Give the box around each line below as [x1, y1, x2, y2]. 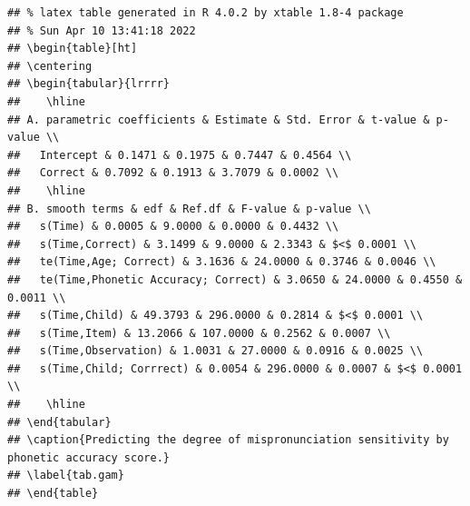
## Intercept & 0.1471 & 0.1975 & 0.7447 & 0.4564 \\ [7, 148, 352, 162]
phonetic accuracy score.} [7, 451, 170, 464]
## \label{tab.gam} [7, 469, 124, 482]
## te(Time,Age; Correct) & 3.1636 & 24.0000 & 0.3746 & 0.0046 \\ [7, 255, 436, 269]
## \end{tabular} [7, 415, 112, 429]
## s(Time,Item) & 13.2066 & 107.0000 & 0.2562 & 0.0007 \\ [7, 326, 391, 340]
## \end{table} [7, 487, 99, 501]
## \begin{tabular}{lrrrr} [7, 77, 170, 91]
